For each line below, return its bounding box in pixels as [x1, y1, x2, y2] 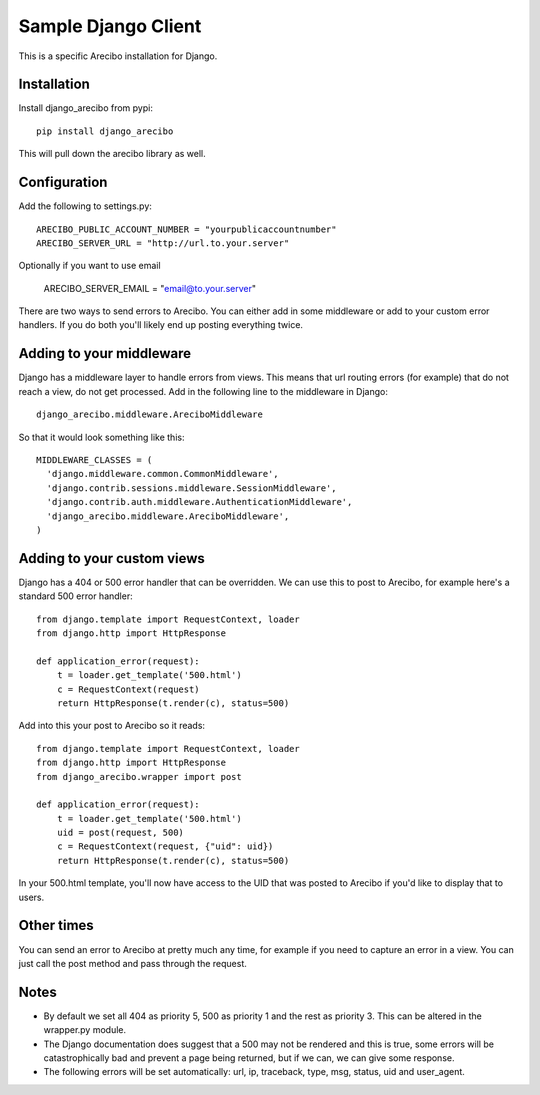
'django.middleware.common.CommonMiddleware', [46, 468, 279, 480]
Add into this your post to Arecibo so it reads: [18, 720, 205, 732]
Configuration [18, 174, 108, 191]
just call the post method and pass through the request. [18, 957, 247, 969]
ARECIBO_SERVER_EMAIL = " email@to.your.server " [43, 282, 257, 294]
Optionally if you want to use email [18, 260, 161, 272]
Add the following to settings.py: [18, 200, 152, 212]
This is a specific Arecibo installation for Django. [18, 50, 218, 62]
